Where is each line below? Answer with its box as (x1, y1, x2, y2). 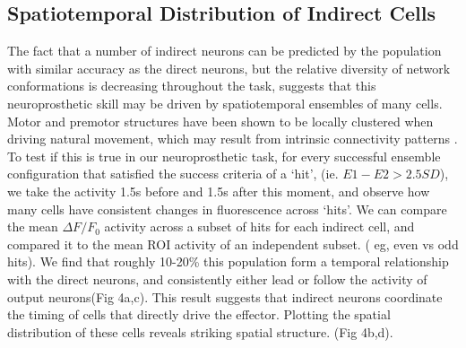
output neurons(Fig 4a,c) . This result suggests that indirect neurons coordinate (7, 287, 443, 306)
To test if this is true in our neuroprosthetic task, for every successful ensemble (7, 146, 441, 165)
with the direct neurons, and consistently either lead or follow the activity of (7, 269, 427, 288)
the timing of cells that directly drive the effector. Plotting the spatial (7, 305, 391, 324)
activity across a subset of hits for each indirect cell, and (104, 217, 415, 236)
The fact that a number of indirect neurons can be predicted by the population (7, 41, 442, 60)
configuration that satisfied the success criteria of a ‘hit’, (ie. (7, 164, 339, 183)
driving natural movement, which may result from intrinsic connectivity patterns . (7, 129, 458, 148)
